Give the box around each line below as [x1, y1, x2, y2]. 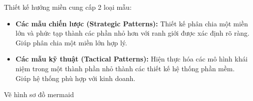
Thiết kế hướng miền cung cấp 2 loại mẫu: [4, 2, 132, 12]
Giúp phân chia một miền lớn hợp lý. [15, 37, 127, 47]
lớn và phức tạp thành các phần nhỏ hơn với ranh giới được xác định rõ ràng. [15, 28, 250, 38]
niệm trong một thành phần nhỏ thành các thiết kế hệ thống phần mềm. [15, 63, 235, 73]
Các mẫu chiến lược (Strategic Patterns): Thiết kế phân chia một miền [15, 18, 248, 28]
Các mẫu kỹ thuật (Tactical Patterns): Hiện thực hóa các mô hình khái [15, 54, 248, 64]
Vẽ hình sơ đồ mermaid [4, 89, 74, 100]
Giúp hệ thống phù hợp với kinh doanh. [15, 73, 136, 83]
